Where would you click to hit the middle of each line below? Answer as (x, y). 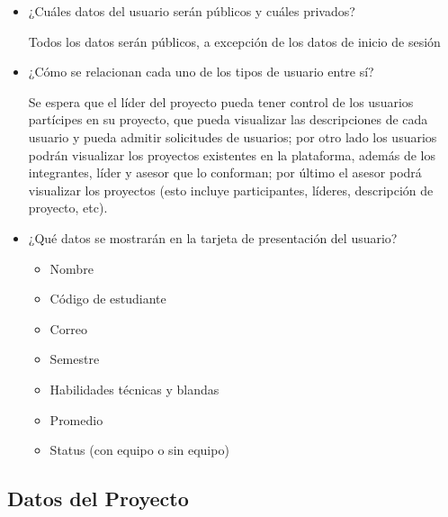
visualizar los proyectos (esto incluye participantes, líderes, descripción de (231, 190)
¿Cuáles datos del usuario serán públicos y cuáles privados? (192, 11)
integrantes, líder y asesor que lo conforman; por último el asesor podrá (225, 172)
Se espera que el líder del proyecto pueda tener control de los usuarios (221, 101)
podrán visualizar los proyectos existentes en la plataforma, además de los (232, 154)
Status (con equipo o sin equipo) (139, 450)
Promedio (76, 419)
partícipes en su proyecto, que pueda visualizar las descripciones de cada (228, 119)
